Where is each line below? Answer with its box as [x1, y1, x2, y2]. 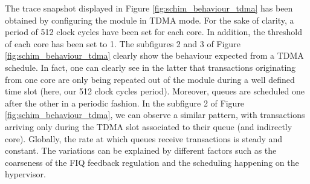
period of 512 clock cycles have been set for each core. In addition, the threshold [5, 25, 302, 38]
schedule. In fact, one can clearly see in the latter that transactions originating [5, 61, 296, 73]
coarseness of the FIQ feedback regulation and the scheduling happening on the [5, 156, 299, 168]
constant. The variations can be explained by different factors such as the [5, 144, 277, 157]
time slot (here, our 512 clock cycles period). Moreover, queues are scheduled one [5, 85, 305, 97]
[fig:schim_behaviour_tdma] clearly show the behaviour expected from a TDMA [5, 49, 304, 62]
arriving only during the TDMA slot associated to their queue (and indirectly [5, 120, 292, 133]
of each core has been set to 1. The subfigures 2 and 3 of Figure [5, 37, 241, 50]
